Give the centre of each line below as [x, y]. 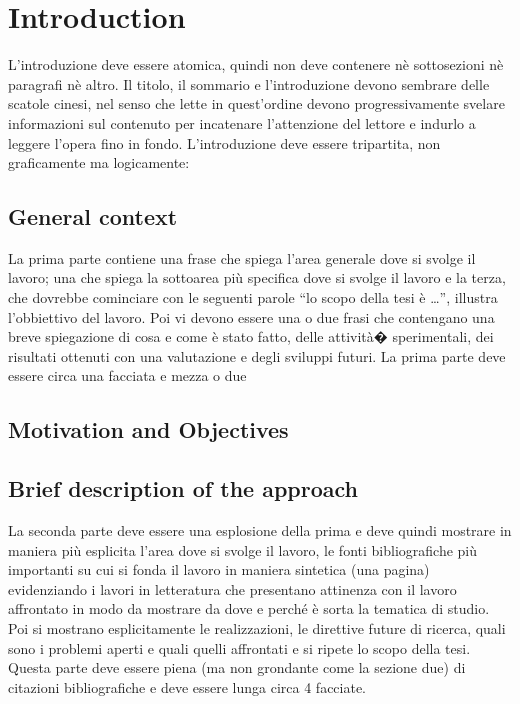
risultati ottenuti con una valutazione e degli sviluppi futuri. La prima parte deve [257, 355]
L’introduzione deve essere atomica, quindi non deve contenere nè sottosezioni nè [256, 64]
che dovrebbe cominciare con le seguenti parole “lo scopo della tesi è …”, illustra [253, 297]
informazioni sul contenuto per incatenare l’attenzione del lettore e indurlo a [242, 122]
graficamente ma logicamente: [99, 162]
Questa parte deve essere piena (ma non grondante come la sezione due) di [237, 667]
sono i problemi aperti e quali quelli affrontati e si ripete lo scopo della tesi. [239, 647]
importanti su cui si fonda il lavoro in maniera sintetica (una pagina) [219, 569]
